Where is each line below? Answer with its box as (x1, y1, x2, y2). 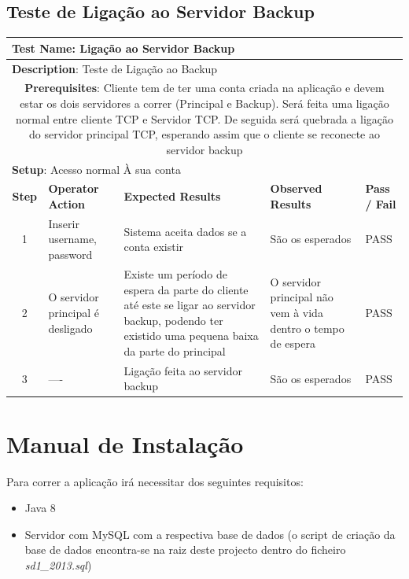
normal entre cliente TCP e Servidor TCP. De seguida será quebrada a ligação (15, 110, 394, 127)
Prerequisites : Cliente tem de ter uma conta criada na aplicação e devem (24, 79, 385, 96)
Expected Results (123, 188, 221, 205)
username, (48, 230, 98, 247)
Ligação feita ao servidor (123, 362, 243, 378)
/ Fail (365, 196, 396, 212)
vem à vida (270, 304, 323, 320)
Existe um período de (123, 265, 227, 282)
